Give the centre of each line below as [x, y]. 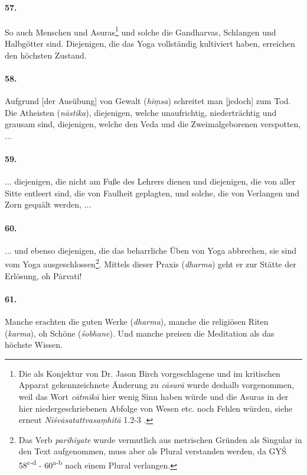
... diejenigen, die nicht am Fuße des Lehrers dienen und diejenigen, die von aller [150, 181]
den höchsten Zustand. [46, 55]
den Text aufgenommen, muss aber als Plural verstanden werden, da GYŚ [152, 451]
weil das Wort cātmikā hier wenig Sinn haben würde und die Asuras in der [153, 396]
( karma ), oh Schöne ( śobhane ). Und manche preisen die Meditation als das [140, 333]
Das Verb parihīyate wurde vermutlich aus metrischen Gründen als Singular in [160, 439]
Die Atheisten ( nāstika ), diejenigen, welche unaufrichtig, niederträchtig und [141, 112]
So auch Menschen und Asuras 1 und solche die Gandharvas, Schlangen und [141, 31]
